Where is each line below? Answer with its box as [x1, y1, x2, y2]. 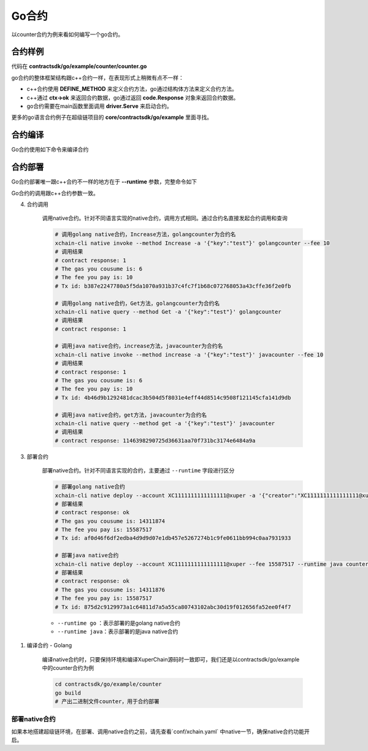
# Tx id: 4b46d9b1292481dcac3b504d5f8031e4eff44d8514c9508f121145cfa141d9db [55, 394, 291, 401]
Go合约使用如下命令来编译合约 [11, 146, 89, 153]
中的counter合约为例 [42, 664, 94, 672]
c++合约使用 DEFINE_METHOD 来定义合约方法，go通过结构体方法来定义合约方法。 [26, 85, 237, 93]
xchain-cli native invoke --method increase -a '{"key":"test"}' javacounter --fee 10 [55, 351, 324, 358]
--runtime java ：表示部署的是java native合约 [57, 628, 178, 635]
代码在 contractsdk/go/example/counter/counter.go [11, 63, 147, 70]
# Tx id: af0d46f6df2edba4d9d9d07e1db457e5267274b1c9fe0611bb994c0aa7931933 [55, 534, 291, 542]
